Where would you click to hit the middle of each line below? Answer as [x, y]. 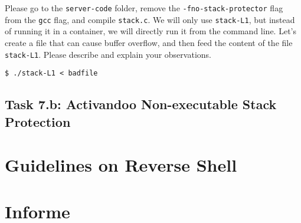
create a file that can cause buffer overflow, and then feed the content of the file [149, 42]
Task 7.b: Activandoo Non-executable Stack [141, 104]
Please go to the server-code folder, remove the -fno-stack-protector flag [144, 8]
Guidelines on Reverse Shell [121, 165]
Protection [38, 121]
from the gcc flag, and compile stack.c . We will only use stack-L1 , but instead [150, 19]
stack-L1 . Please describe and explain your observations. [108, 54]
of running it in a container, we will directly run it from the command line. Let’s [150, 31]
